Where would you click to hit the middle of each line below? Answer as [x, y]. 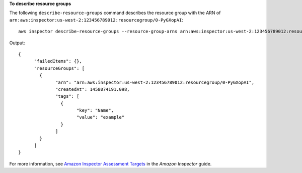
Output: [17, 43]
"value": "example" [100, 117]
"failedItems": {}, [58, 61]
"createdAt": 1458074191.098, [93, 89]
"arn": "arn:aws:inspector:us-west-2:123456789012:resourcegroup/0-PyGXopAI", [155, 82]
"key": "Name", [95, 111]
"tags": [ [67, 96]
